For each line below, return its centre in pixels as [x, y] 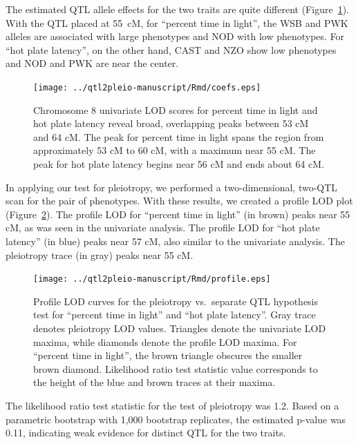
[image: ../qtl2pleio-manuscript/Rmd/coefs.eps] [147, 87]
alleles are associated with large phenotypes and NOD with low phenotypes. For [175, 36]
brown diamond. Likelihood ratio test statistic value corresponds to [176, 368]
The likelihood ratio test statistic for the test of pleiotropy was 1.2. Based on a [172, 405]
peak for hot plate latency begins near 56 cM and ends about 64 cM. [179, 164]
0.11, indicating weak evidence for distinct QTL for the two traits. [146, 433]
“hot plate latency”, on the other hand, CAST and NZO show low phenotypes [171, 49]
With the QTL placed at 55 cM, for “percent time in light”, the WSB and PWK [177, 22]
